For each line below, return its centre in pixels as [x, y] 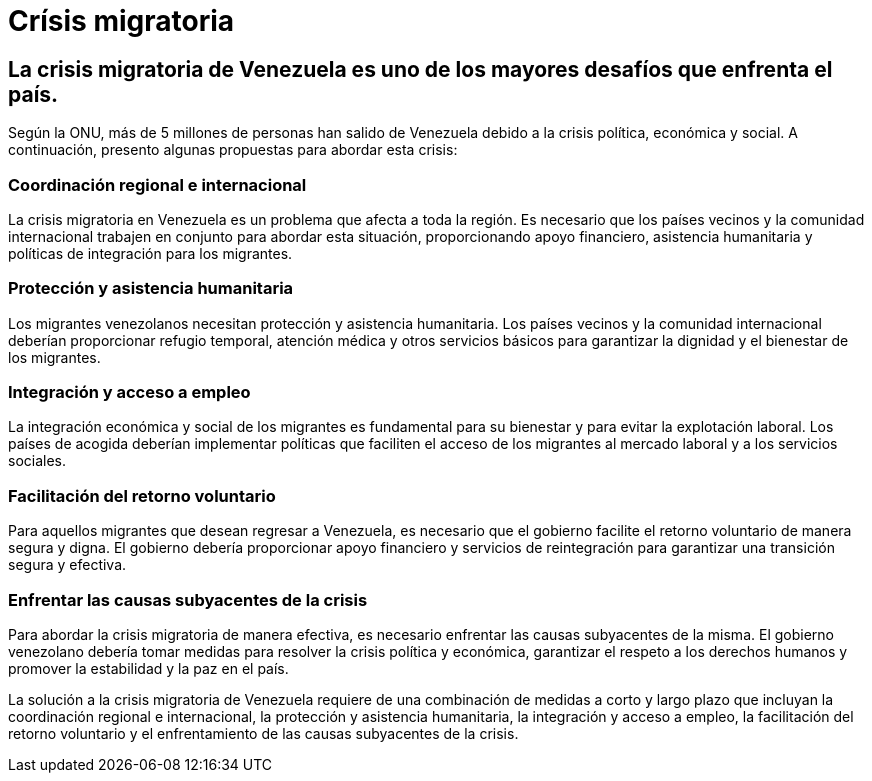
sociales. [37, 461]
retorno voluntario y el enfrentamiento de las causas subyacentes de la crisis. [263, 733]
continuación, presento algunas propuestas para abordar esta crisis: [233, 150]
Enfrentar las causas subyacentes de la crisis [188, 599]
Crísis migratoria [121, 21]
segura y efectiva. [67, 565]
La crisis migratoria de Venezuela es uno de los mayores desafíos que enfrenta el [420, 69]
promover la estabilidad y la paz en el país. [148, 668]
